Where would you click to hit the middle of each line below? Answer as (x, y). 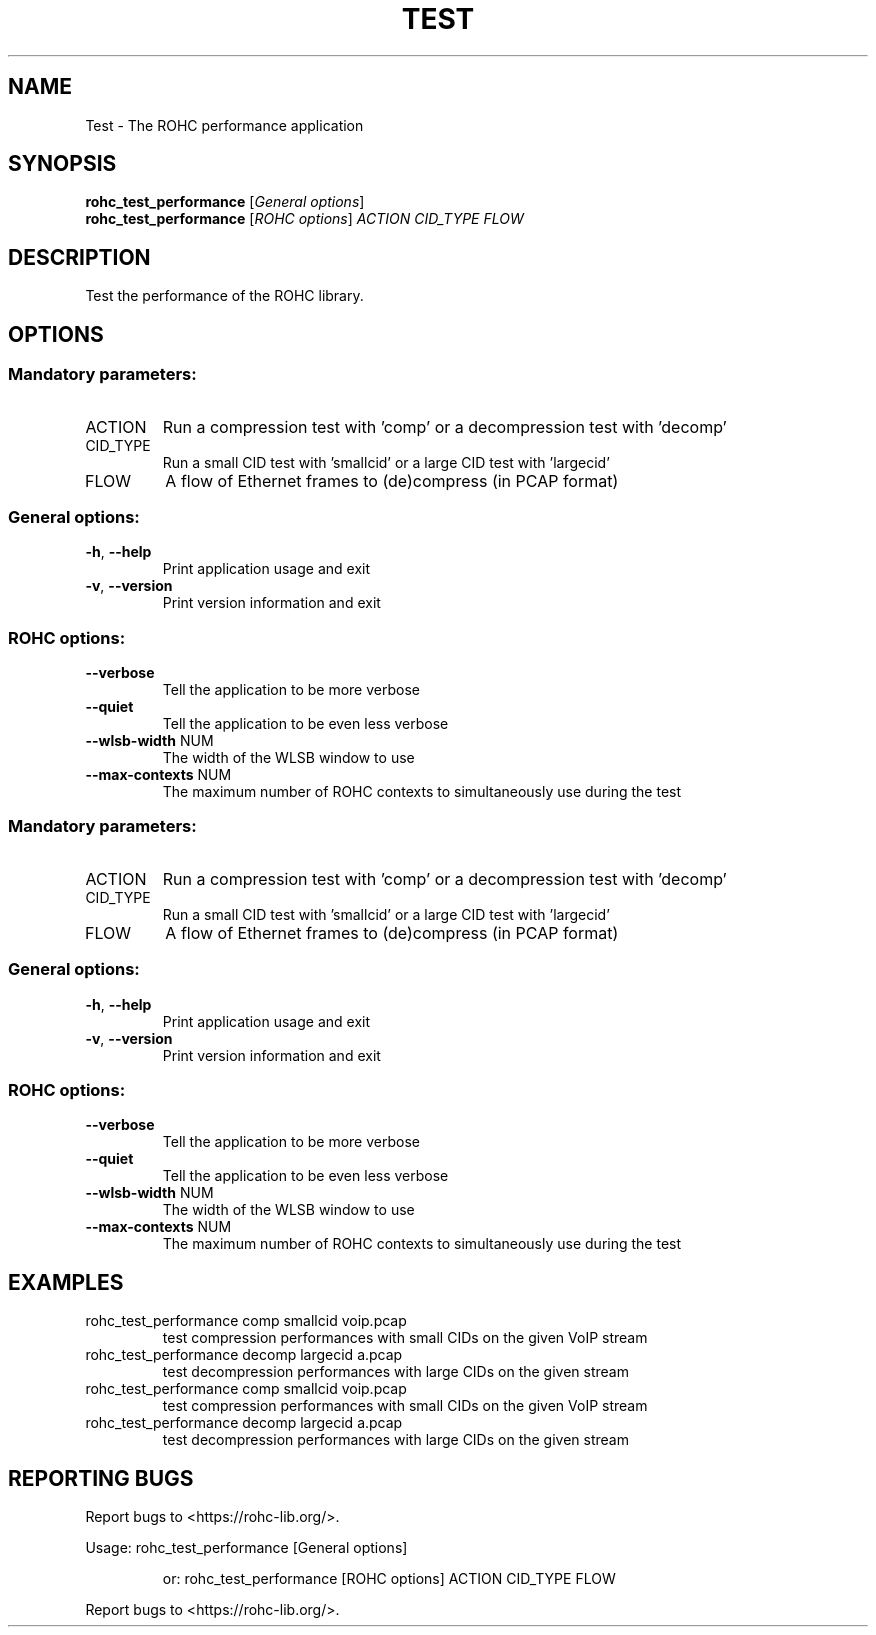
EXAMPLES (66, 1282)
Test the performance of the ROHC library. (224, 296)
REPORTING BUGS (101, 1478)
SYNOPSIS (62, 164)
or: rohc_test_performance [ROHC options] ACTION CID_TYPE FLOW (389, 1578)
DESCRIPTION (79, 257)
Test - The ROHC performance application (224, 125)
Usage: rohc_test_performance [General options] (246, 1547)
